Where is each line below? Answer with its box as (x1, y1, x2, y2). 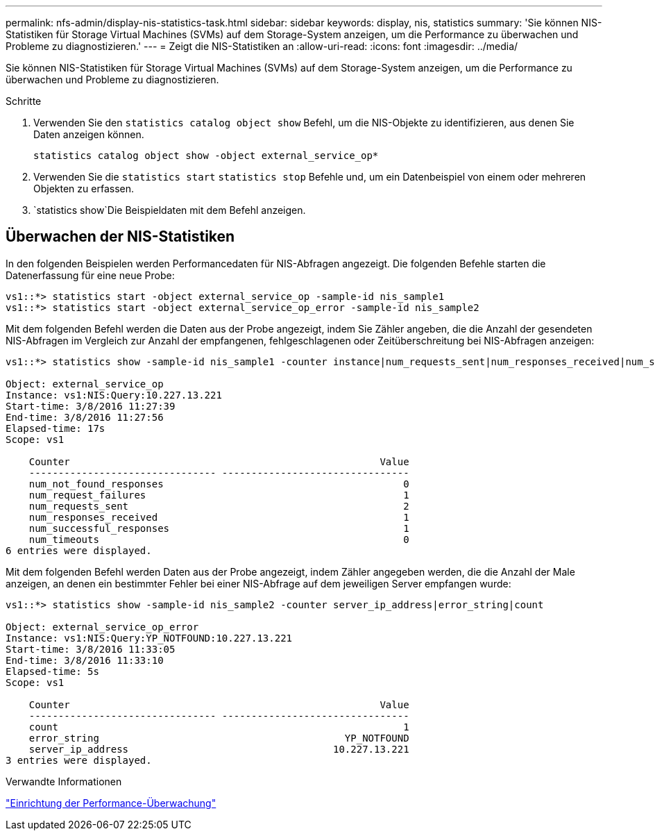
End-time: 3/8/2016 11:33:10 (6, 654, 164, 666)
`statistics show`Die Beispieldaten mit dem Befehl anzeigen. (33, 204, 306, 216)
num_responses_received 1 (28, 511, 409, 523)
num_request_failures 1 (28, 489, 409, 501)
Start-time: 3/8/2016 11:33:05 (6, 643, 176, 655)
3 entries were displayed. (6, 754, 152, 766)
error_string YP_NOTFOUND (28, 732, 409, 744)
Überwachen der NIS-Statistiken (6, 228, 235, 246)
